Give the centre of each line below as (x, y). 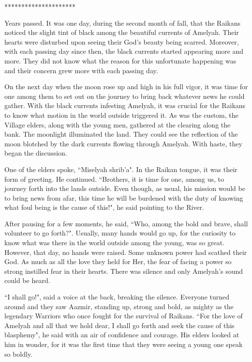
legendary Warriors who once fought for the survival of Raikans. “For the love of (124, 316)
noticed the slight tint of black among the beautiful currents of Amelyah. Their (122, 32)
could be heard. (27, 280)
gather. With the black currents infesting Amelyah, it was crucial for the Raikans (125, 105)
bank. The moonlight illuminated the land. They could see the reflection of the (121, 134)
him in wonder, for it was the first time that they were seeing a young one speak (124, 344)
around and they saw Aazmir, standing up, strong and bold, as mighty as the (119, 306)
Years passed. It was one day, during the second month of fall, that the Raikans (123, 23)
